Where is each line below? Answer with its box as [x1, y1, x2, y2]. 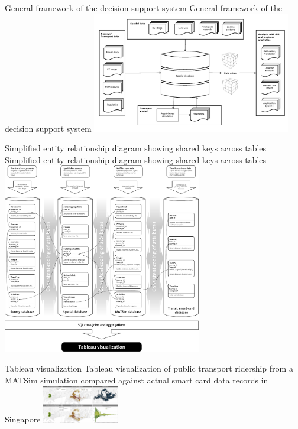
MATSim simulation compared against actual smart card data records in [5, 373, 268, 386]
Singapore [5, 413, 41, 425]
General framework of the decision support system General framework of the [5, 2, 283, 14]
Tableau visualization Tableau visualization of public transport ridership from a [5, 362, 293, 375]
